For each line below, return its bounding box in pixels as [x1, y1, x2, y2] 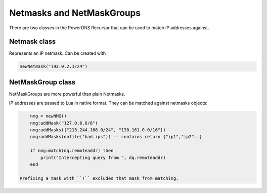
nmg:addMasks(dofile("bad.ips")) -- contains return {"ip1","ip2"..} [30, 134, 202, 140]
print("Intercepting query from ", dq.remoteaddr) [40, 154, 166, 160]
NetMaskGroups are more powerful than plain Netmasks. [9, 91, 126, 97]
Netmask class [9, 38, 56, 46]
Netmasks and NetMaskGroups [9, 7, 141, 18]
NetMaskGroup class [9, 78, 76, 86]
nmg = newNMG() [30, 114, 67, 119]
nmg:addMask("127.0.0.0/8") [30, 120, 98, 126]
